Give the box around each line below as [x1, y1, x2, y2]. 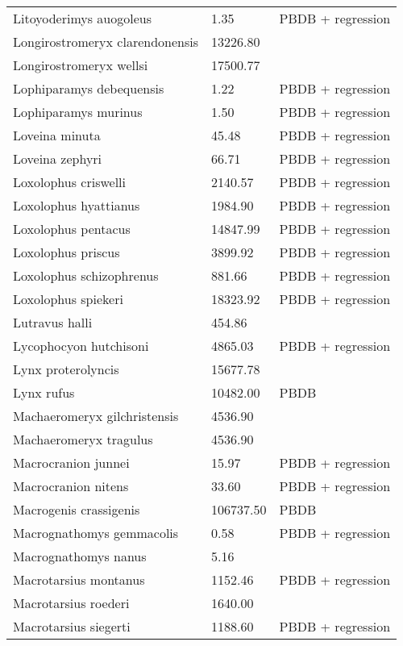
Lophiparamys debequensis [13, 79, 164, 98]
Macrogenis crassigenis [13, 500, 140, 519]
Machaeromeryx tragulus [13, 430, 153, 448]
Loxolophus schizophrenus [13, 266, 159, 285]
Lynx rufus [13, 383, 75, 402]
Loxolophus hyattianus [13, 196, 140, 215]
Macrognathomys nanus [13, 547, 147, 565]
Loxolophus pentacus [13, 219, 131, 238]
